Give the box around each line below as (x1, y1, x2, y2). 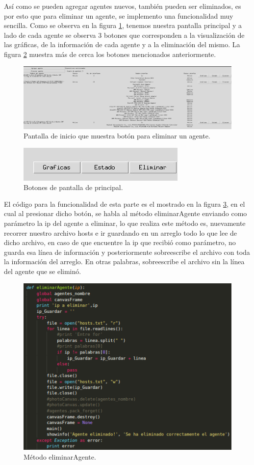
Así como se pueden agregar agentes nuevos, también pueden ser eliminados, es (4, 1, 241, 11)
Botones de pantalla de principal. (24, 182, 123, 192)
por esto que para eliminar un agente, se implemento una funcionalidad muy (4, 10, 233, 21)
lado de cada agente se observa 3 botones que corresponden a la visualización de (4, 29, 245, 40)
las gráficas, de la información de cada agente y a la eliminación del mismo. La (4, 39, 240, 50)
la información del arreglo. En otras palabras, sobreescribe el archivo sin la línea (4, 256, 245, 267)
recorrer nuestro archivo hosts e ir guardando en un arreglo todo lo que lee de (4, 227, 237, 238)
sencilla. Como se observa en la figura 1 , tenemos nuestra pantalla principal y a (4, 20, 242, 30)
